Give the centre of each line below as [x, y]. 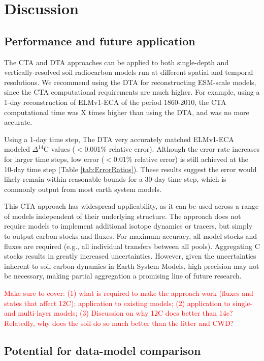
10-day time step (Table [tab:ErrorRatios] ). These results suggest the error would [130, 169]
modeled [17, 149]
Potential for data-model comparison [103, 350]
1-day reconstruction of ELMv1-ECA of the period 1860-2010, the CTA [115, 102]
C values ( [59, 149]
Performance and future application [100, 40]
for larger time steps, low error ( [54, 159]
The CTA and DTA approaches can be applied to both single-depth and [117, 62]
